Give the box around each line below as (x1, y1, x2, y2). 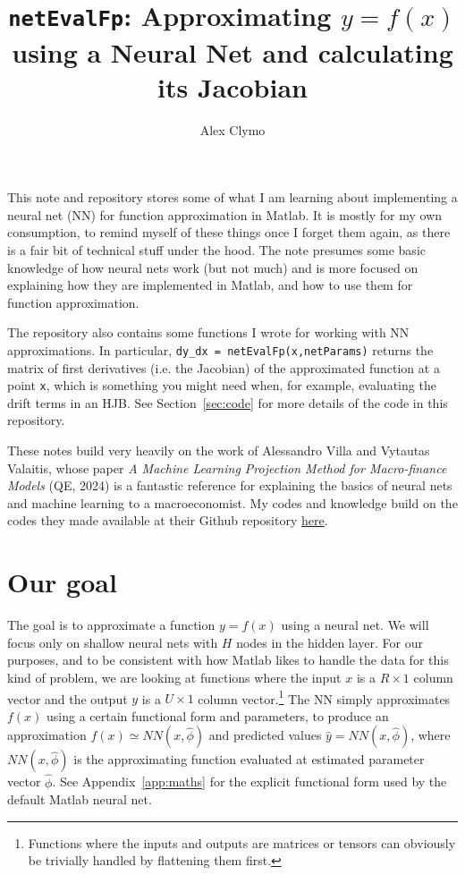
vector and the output (7, 689, 128, 708)
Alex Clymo (199, 120, 266, 139)
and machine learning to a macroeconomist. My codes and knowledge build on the (7, 493, 458, 512)
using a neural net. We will (281, 616, 429, 634)
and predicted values (208, 726, 322, 744)
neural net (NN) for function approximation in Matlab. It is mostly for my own (7, 205, 443, 224)
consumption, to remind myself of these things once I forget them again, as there (7, 223, 451, 242)
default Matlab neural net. (7, 790, 152, 809)
